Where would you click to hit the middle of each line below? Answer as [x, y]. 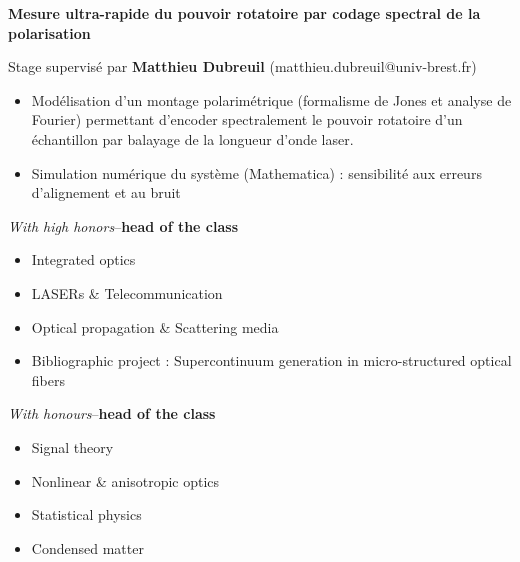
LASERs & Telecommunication [127, 292]
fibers [48, 379]
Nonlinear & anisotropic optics [125, 480]
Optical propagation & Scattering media [155, 326]
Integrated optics [83, 259]
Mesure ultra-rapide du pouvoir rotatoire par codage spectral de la [244, 13]
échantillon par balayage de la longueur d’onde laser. [192, 138]
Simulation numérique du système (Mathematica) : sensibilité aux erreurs [256, 172]
